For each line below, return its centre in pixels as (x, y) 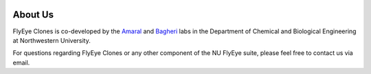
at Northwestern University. (52, 40)
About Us (33, 15)
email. (21, 62)
